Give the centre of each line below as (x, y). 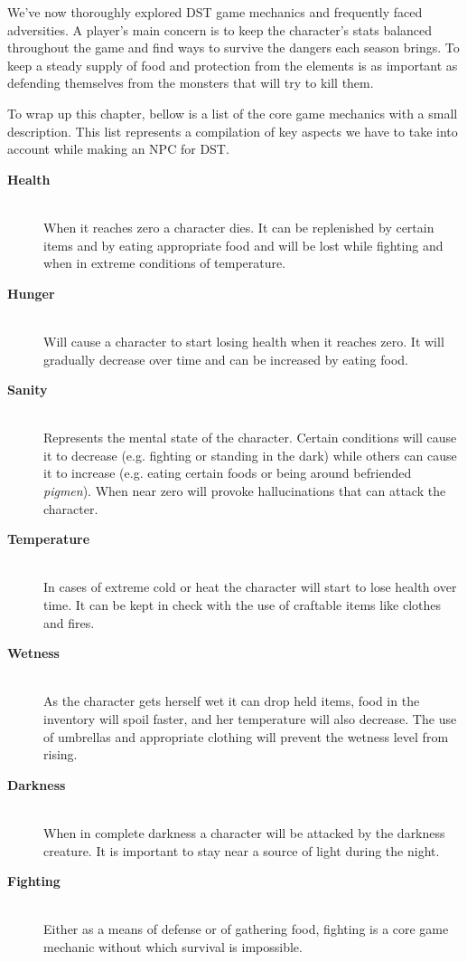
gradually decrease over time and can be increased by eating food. (226, 359)
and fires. (69, 622)
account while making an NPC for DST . (118, 149)
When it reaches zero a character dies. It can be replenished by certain (239, 227)
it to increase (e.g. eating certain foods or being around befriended (228, 473)
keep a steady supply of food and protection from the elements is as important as (233, 65)
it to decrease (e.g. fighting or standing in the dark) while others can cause (250, 455)
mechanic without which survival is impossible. (173, 946)
